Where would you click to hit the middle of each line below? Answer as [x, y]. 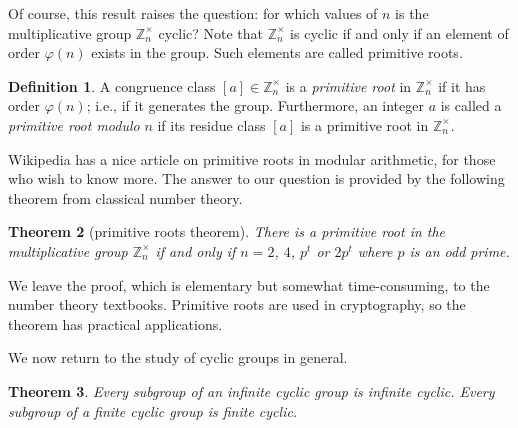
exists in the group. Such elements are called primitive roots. [277, 52]
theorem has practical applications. [115, 323]
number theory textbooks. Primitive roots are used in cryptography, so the [237, 304]
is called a [471, 105]
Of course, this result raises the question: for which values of [193, 13]
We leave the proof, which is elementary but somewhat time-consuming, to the [249, 284]
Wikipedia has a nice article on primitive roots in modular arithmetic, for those [252, 158]
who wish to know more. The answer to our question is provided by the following [256, 178]
